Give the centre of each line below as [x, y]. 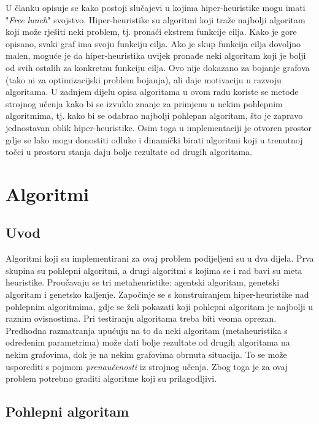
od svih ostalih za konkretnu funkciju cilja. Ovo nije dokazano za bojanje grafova [158, 67]
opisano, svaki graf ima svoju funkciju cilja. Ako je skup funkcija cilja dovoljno [153, 43]
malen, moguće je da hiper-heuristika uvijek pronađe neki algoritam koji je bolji [156, 55]
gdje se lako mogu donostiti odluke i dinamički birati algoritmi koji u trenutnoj [154, 139]
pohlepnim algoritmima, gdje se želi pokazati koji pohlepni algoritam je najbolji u [159, 306]
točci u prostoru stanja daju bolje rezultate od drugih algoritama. [129, 152]
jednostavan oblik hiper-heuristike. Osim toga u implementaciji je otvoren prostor [159, 127]
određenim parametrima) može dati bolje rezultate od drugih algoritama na [148, 342]
